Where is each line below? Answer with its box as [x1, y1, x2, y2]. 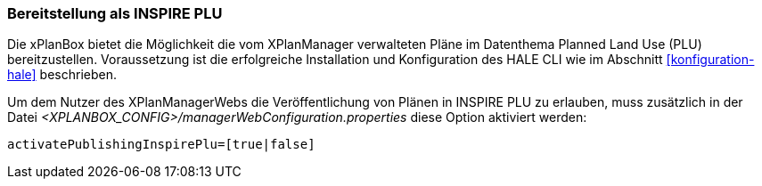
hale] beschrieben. [7, 67, 117, 83]
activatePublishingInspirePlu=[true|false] [7, 137, 315, 152]
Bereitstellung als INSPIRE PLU [7, 4, 223, 22]
